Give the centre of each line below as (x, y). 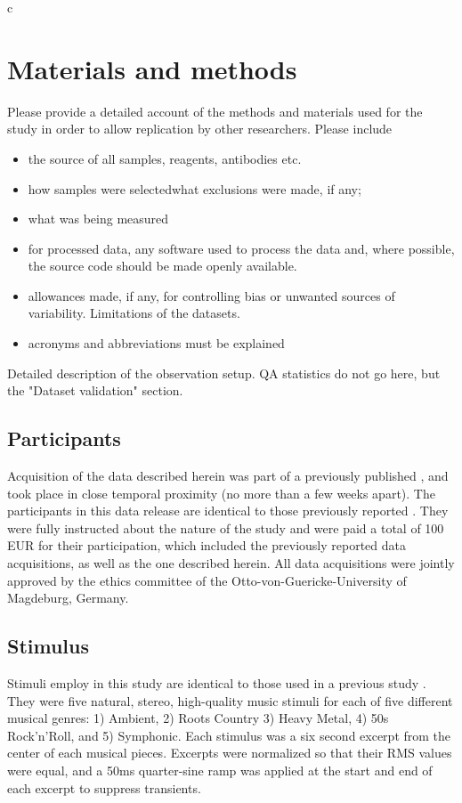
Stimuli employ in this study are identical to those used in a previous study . (217, 683)
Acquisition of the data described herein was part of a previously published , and (228, 476)
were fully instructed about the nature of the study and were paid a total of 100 (226, 527)
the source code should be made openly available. (162, 266)
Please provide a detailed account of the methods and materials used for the (215, 111)
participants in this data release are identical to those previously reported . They (228, 511)
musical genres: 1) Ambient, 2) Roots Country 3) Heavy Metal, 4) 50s (198, 718)
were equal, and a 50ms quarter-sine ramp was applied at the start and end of (220, 770)
